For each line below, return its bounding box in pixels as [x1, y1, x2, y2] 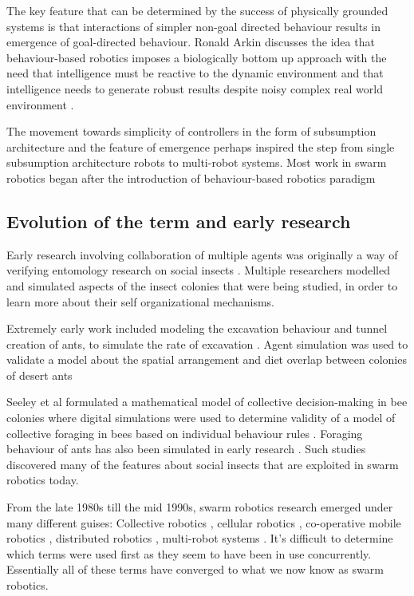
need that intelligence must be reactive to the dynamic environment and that [6, 65, 384, 81]
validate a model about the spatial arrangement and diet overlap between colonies [6, 351, 407, 368]
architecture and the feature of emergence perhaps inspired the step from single [6, 138, 395, 155]
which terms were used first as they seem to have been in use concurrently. [6, 545, 372, 562]
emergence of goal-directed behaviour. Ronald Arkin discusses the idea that [6, 34, 375, 50]
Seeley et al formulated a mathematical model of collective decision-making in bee [6, 393, 408, 410]
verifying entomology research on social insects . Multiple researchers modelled [6, 262, 390, 278]
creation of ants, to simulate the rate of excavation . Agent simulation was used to [6, 335, 408, 352]
